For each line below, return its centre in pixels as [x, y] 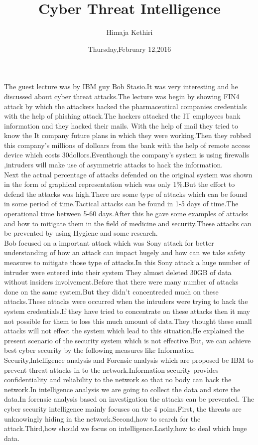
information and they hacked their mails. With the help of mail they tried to [121, 125]
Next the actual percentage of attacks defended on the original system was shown [128, 174]
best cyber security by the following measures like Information [99, 350]
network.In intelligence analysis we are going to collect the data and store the [122, 389]
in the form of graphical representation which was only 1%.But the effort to [120, 184]
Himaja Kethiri [129, 32]
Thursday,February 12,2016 [129, 49]
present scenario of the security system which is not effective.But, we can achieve [128, 340]
